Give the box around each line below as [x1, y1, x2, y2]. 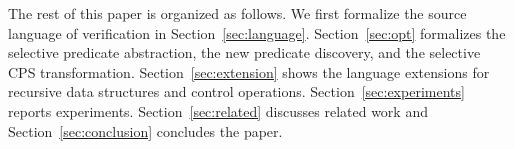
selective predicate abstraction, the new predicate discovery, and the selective [8, 42, 481, 63]
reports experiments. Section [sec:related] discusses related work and [8, 100, 428, 121]
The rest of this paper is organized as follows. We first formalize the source [8, 3, 467, 23]
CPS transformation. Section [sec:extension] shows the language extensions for [8, 61, 490, 82]
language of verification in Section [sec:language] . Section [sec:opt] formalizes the [8, 22, 506, 43]
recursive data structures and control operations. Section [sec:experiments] [8, 81, 465, 102]
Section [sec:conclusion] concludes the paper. [8, 120, 283, 141]
